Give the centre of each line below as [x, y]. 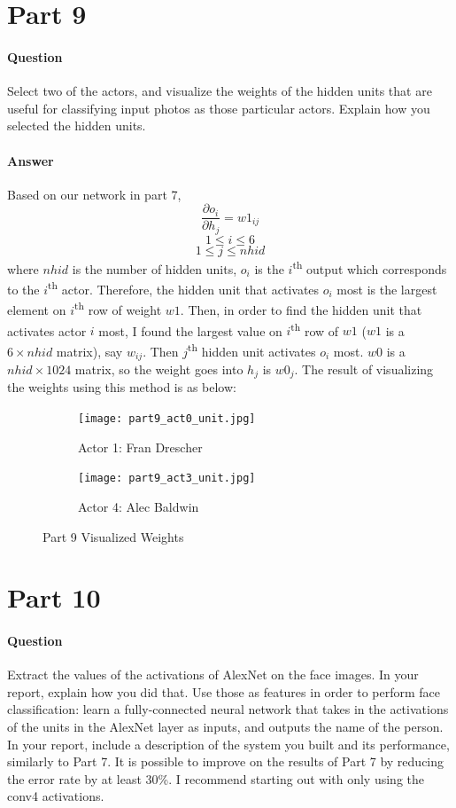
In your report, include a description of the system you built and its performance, [228, 744]
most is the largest [387, 289]
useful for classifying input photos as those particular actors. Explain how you [219, 108]
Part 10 [54, 597]
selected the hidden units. [77, 126]
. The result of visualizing [364, 369]
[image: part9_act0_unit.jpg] [167, 419]
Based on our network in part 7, [94, 194]
